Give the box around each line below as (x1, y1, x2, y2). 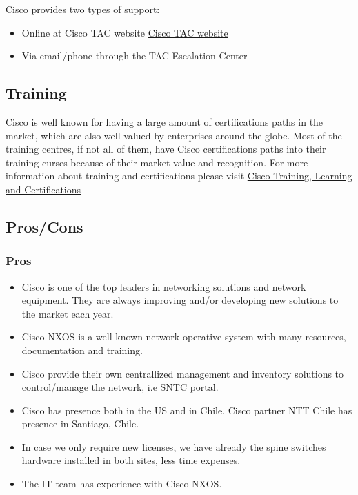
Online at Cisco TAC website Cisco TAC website (21, 25, 228, 39)
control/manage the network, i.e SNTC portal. (21, 380, 219, 394)
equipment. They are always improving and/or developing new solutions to (21, 293, 339, 307)
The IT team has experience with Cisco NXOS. (21, 476, 222, 491)
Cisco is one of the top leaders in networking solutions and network (21, 279, 306, 293)
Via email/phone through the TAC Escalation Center (21, 48, 248, 63)
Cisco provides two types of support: (6, 2, 160, 16)
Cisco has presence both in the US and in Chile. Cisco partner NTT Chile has (21, 402, 352, 417)
